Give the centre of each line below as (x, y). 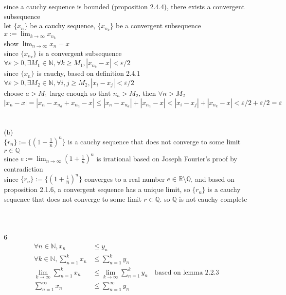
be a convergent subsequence (159, 26)
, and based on (213, 179)
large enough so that (80, 93)
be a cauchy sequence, (63, 26)
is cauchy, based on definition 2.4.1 (89, 73)
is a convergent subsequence (80, 53)
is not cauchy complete (213, 199)
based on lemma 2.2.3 (187, 272)
